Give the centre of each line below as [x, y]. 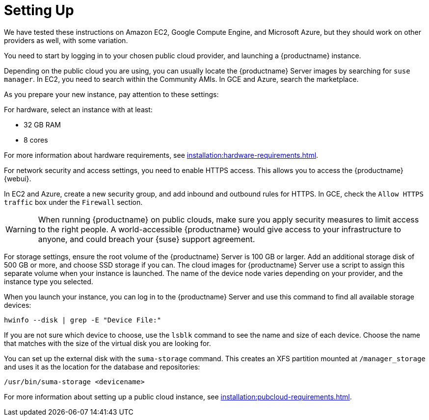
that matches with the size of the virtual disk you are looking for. [107, 343]
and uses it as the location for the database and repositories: [102, 367]
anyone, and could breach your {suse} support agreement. [147, 239]
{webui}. [18, 178]
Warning [21, 229]
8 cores [36, 140]
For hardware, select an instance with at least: [78, 109]
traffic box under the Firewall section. [73, 202]
